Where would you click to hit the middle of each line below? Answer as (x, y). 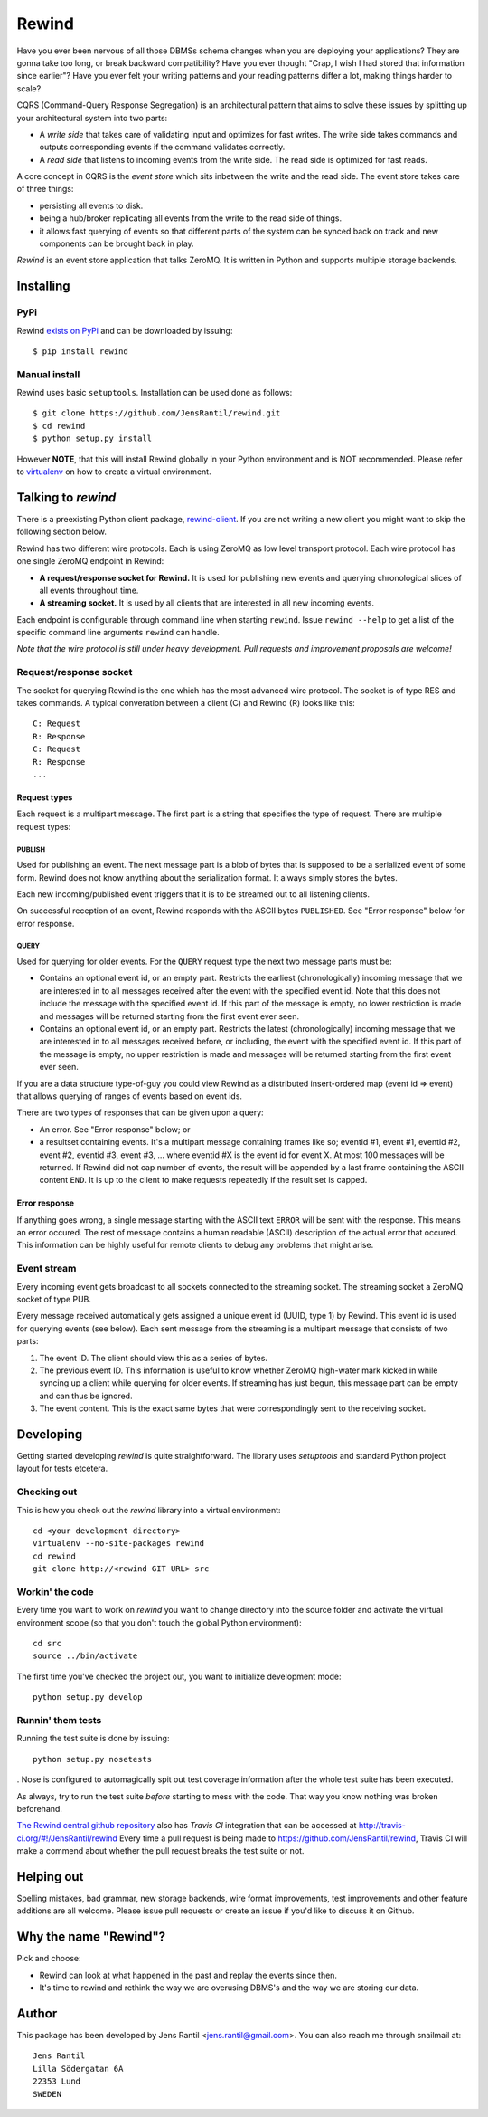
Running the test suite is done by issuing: (93, 1739)
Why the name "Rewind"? (91, 1937)
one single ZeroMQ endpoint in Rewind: (90, 561)
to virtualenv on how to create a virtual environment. (114, 472)
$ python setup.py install (93, 439)
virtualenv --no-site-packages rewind (119, 1544)
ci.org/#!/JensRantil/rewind (67, 1838)
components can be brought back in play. (117, 243)
